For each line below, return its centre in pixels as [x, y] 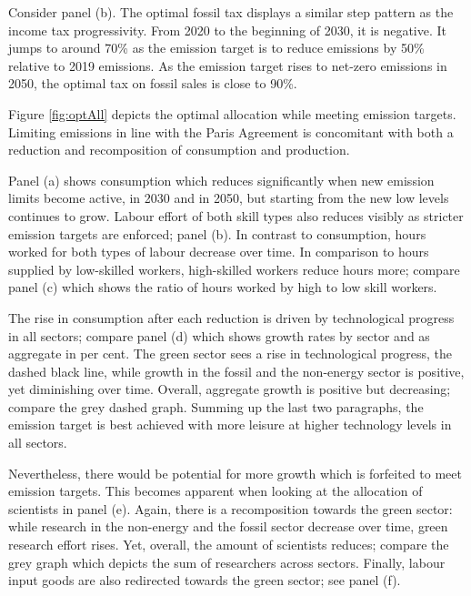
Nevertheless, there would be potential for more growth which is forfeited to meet [235, 473]
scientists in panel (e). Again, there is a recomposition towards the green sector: [230, 508]
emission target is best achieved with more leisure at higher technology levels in [230, 424]
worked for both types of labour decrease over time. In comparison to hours [219, 252]
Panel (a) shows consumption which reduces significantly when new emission [221, 180]
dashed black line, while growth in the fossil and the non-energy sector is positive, [236, 371]
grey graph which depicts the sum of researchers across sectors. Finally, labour [227, 562]
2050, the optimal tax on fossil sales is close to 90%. [153, 83]
